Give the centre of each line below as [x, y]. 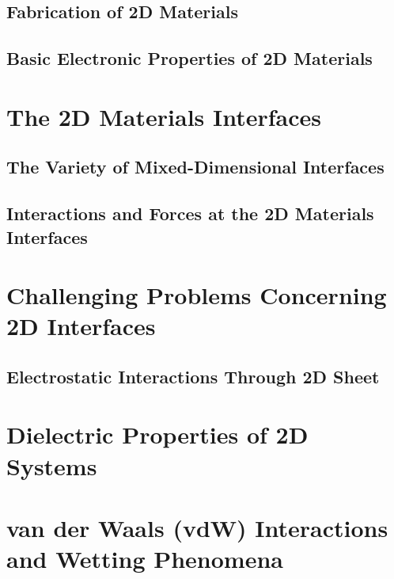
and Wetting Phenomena [145, 559]
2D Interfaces [81, 326]
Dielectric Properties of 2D [157, 434]
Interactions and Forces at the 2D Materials [190, 213]
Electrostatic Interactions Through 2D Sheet [193, 376]
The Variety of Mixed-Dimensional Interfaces [195, 167]
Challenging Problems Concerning [197, 295]
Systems [52, 465]
